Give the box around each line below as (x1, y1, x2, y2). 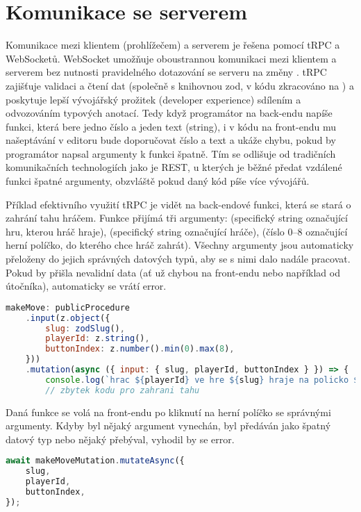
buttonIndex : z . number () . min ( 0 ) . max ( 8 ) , (45, 344, 235, 354)
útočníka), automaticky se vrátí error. (6, 279, 167, 293)
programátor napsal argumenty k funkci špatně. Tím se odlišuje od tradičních (6, 146, 336, 160)
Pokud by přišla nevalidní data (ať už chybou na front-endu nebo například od (6, 265, 340, 279)
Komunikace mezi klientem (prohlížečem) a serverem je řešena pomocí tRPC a (6, 38, 340, 52)
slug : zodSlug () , (45, 323, 125, 333)
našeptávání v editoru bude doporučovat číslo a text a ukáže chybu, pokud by (6, 133, 336, 147)
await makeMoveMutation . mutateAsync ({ (6, 456, 185, 466)
